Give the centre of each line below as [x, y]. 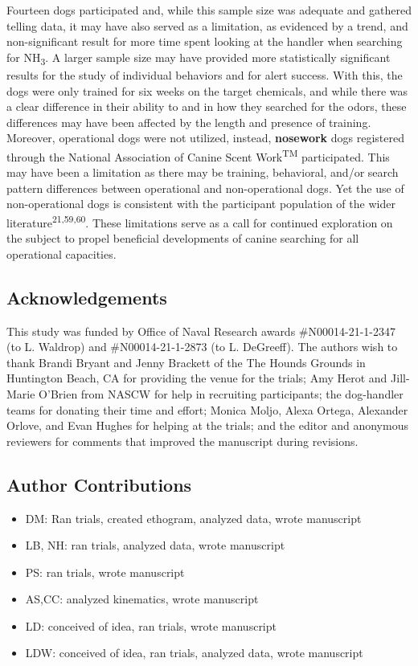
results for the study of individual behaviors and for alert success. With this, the [205, 74]
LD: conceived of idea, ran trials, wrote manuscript [151, 625]
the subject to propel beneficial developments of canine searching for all [183, 238]
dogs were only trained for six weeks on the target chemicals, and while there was [207, 90]
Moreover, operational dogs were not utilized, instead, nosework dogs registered [205, 138]
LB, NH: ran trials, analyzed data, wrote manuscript [155, 545]
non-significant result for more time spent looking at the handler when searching [205, 41]
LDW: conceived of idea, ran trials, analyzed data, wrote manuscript [194, 653]
